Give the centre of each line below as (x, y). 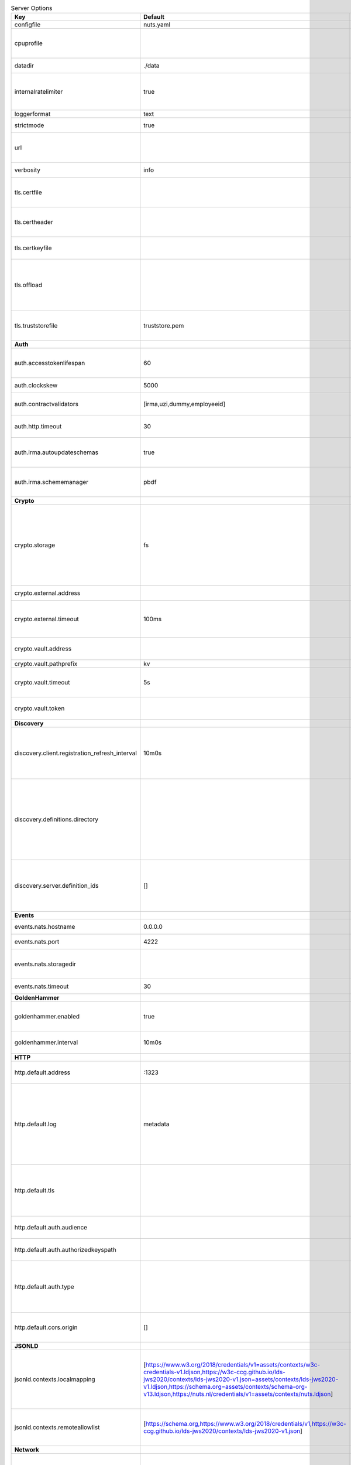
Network (27, 1450)
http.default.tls (35, 1191)
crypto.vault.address (43, 649)
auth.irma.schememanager (51, 482)
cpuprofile (29, 43)
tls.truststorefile (36, 326)
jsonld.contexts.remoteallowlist (57, 1427)
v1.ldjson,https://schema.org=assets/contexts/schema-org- (226, 1387)
